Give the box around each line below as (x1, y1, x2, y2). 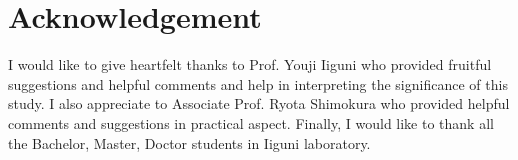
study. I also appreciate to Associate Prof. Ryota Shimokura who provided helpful (8, 93, 510, 114)
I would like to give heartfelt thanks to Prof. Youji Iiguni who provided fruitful (8, 54, 492, 75)
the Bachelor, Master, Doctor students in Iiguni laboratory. (8, 132, 371, 153)
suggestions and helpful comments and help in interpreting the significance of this (8, 73, 508, 94)
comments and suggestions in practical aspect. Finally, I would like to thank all (8, 112, 494, 133)
